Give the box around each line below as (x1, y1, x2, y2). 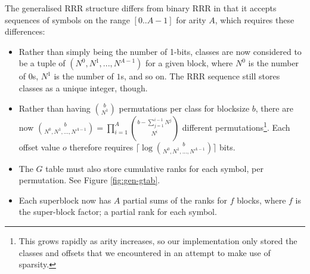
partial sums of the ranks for (123, 193, 227, 206)
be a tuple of (18, 57, 66, 69)
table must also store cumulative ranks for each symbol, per (45, 162, 263, 174)
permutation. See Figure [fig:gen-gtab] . (18, 174, 160, 186)
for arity (176, 13, 206, 26)
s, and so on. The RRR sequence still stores (120, 70, 280, 82)
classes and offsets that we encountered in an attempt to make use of (18, 246, 271, 258)
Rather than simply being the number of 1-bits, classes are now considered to (18, 45, 302, 57)
